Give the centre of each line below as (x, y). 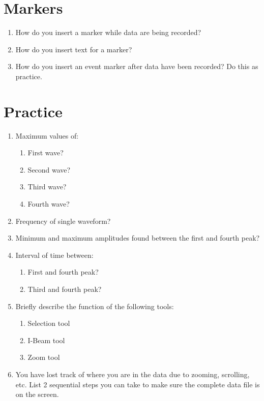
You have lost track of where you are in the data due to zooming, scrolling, (133, 374)
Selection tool (49, 323)
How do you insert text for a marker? (74, 49)
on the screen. (37, 394)
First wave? (46, 153)
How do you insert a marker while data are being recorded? (108, 32)
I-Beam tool (46, 340)
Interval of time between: (54, 255)
